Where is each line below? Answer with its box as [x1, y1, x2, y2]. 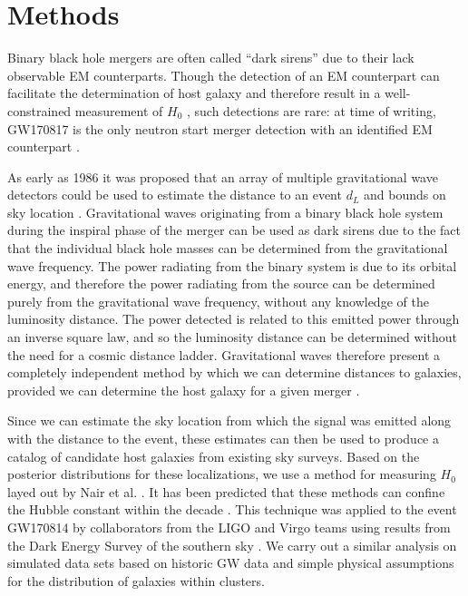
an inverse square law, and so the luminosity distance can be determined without [7, 327, 457, 347]
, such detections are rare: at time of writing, [187, 101, 436, 120]
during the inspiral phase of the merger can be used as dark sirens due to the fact [7, 220, 462, 239]
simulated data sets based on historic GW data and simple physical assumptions [7, 553, 454, 572]
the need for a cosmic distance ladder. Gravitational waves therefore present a [7, 345, 440, 364]
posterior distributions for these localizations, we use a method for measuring [7, 464, 436, 484]
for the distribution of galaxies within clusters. [7, 571, 265, 590]
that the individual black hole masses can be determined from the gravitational [7, 239, 448, 258]
